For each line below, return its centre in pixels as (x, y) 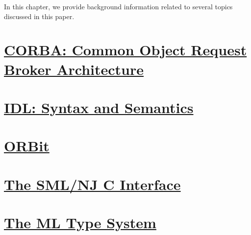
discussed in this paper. (39, 16)
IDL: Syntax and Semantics (99, 107)
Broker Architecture (74, 69)
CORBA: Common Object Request (125, 50)
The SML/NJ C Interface (92, 184)
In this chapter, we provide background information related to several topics (118, 6)
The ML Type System (80, 223)
